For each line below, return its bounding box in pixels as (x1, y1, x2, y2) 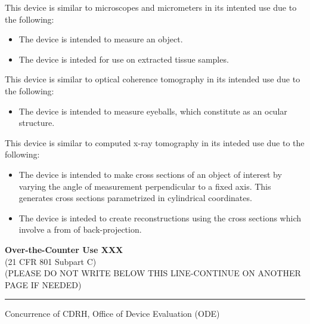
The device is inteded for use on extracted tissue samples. (18, 53, 229, 65)
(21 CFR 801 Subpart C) (5, 255, 97, 267)
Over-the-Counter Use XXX (5, 243, 123, 255)
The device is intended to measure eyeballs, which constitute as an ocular (18, 104, 287, 117)
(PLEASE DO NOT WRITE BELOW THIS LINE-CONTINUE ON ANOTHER (5, 267, 301, 279)
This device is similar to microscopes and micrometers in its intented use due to (5, 1, 297, 13)
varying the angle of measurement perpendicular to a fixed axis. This (18, 180, 271, 192)
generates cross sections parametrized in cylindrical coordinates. (18, 192, 252, 204)
